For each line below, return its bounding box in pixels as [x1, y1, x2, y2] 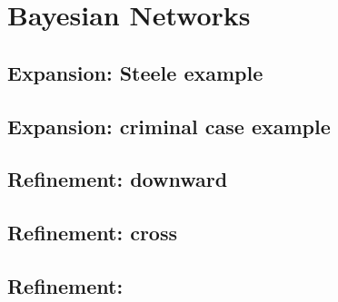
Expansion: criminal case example [7, 112, 331, 140]
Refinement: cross [7, 219, 177, 247]
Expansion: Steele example [7, 58, 263, 86]
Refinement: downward [7, 165, 228, 193]
